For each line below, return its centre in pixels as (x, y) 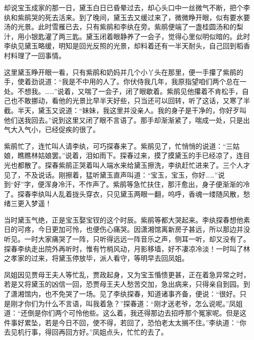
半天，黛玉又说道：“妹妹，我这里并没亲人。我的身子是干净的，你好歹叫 (132, 110)
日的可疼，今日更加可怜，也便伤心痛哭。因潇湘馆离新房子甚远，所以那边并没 (127, 229)
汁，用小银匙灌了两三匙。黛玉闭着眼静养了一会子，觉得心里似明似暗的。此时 (127, 36)
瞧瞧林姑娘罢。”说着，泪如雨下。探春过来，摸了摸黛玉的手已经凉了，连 (130, 155)
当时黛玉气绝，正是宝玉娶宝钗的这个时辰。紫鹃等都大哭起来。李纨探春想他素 (127, 219)
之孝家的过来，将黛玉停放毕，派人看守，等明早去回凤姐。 (96, 258)
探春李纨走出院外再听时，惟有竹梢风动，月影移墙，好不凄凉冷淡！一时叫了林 (127, 248)
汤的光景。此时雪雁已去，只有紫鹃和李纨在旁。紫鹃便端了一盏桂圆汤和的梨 (124, 27)
